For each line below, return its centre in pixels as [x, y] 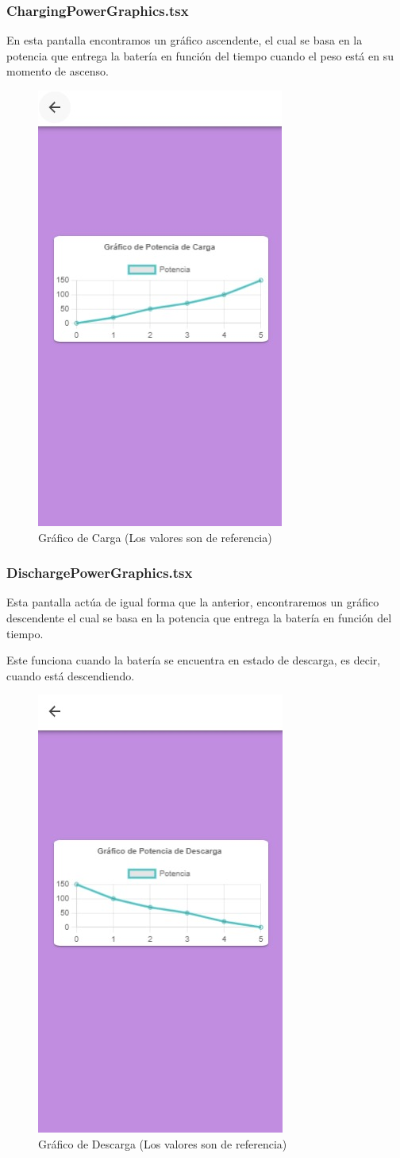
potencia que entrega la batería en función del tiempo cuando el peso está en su [200, 55]
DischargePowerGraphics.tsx [100, 573]
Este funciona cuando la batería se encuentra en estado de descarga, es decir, [194, 660]
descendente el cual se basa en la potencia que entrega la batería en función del [199, 618]
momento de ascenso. [58, 71]
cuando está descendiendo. [71, 675]
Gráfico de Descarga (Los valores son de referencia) [163, 1143]
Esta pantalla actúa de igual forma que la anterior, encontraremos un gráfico [193, 602]
